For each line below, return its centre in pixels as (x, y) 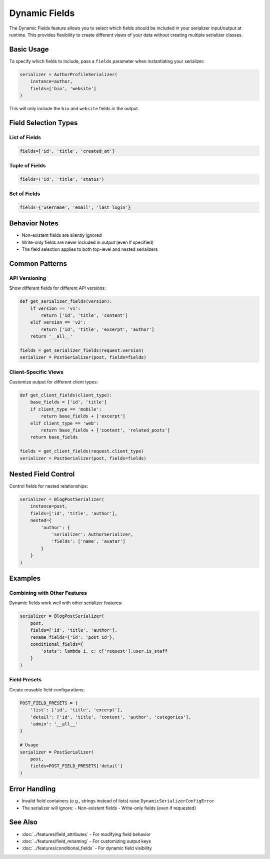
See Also (23, 822)
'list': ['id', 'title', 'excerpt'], (76, 710)
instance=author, (51, 82)
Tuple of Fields (27, 165)
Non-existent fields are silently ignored (62, 235)
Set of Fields (25, 194)
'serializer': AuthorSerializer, (92, 535)
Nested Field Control (42, 474)
